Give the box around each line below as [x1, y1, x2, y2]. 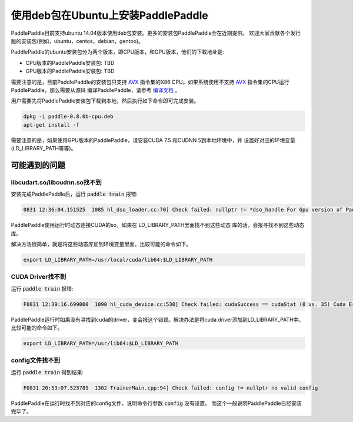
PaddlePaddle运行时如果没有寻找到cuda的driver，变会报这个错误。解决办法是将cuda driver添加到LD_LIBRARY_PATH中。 [11, 316, 304, 323]
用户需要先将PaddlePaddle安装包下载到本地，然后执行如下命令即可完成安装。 [11, 97, 199, 104]
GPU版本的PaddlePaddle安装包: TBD [25, 68, 115, 75]
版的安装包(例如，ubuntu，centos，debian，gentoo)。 [11, 37, 144, 44]
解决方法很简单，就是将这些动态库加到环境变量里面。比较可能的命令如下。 [11, 240, 191, 248]
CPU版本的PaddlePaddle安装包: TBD [25, 59, 115, 66]
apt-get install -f [23, 121, 79, 128]
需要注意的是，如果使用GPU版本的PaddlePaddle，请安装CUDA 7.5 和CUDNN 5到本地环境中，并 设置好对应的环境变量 [11, 136, 295, 144]
